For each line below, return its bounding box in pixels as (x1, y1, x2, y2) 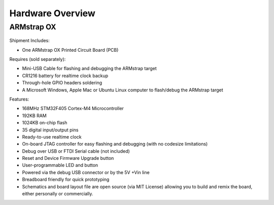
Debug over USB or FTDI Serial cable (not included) (22, 148, 130, 154)
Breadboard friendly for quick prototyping (22, 177, 110, 183)
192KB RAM (22, 112, 47, 119)
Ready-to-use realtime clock (22, 133, 82, 140)
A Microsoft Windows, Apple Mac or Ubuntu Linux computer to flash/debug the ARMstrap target (22, 87, 223, 93)
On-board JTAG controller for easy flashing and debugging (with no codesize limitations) (22, 141, 208, 147)
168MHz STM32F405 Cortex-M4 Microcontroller (22, 106, 124, 112)
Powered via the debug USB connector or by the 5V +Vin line (22, 169, 150, 175)
